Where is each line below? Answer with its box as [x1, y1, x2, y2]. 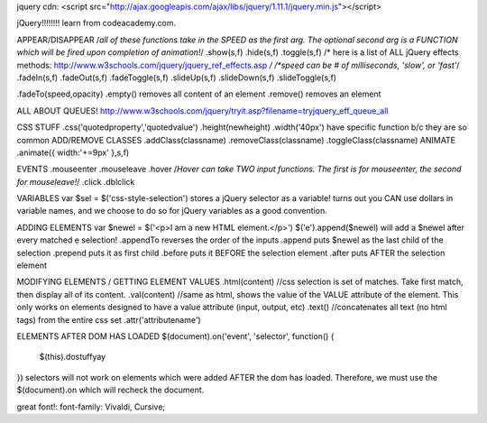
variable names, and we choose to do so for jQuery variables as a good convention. [16, 206, 328, 216]
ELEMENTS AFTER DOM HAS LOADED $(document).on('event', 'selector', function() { [16, 330, 335, 342]
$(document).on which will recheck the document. [16, 384, 205, 396]
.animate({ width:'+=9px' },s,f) [16, 147, 130, 158]
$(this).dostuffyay [39, 352, 106, 363]
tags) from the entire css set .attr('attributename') [16, 314, 202, 325]
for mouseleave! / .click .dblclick [16, 176, 135, 187]
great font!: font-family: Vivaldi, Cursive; [16, 401, 166, 412]
